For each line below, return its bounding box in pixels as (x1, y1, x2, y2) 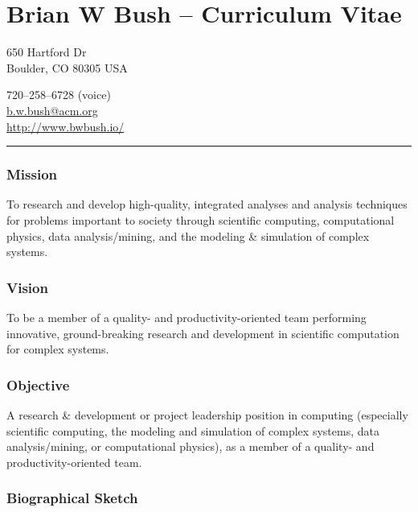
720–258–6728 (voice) (6, 86, 111, 103)
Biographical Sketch (6, 488, 138, 508)
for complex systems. (6, 341, 109, 357)
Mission (6, 164, 58, 184)
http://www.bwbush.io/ (6, 118, 125, 134)
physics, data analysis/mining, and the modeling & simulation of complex (6, 227, 370, 244)
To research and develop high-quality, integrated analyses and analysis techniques (6, 196, 408, 213)
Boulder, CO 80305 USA (6, 59, 128, 76)
